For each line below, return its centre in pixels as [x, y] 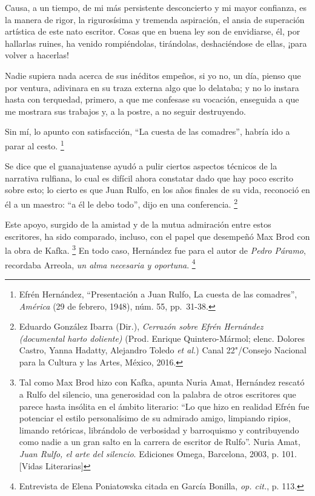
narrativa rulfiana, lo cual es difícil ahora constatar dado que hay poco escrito [149, 178]
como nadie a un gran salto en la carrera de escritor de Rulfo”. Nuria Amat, [160, 442]
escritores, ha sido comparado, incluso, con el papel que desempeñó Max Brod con [157, 236]
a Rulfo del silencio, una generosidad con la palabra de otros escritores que [157, 394]
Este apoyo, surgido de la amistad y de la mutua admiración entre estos [138, 224]
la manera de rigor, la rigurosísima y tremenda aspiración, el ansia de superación [155, 19]
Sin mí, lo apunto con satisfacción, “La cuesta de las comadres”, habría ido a [148, 131]
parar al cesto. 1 [35, 144]
